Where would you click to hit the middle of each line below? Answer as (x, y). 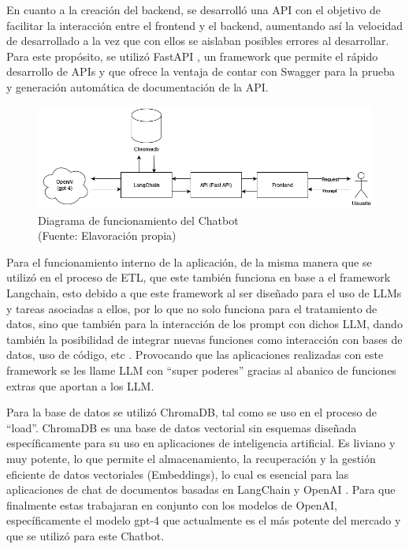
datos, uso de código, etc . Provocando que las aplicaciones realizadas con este (195, 355)
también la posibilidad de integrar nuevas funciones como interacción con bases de (204, 339)
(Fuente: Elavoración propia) (107, 235)
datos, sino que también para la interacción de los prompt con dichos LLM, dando (204, 324)
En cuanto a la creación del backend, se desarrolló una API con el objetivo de (194, 9)
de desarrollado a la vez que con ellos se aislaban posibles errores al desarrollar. (198, 41)
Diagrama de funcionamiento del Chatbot (138, 220)
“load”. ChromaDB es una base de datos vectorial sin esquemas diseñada (182, 427)
